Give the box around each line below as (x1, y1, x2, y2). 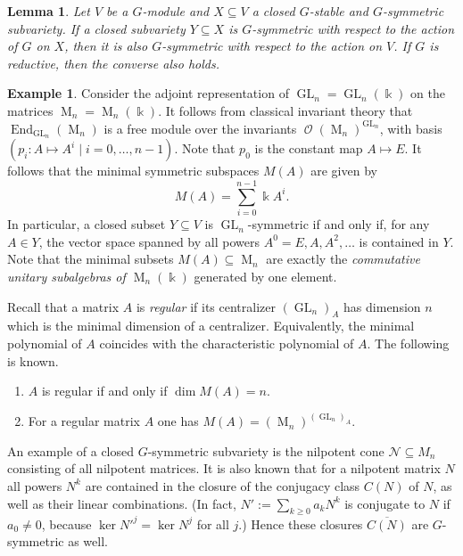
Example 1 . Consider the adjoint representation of (7, 84, 289, 102)
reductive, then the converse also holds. (7, 53, 219, 72)
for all (196, 514, 229, 533)
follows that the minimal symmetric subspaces (7, 161, 260, 180)
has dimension (343, 297, 421, 315)
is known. (7, 351, 59, 370)
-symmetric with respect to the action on (161, 37, 383, 55)
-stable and (309, 2, 368, 20)
